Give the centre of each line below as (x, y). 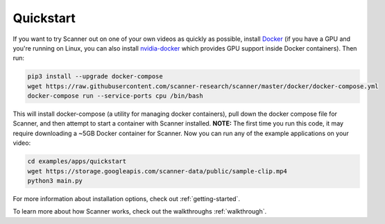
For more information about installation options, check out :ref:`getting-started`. (127, 199)
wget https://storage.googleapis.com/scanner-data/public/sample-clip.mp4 (157, 171)
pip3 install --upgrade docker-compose (95, 77)
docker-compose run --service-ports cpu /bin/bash (115, 96)
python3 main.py (55, 181)
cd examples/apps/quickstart (77, 162)
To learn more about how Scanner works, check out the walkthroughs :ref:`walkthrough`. (140, 212)
